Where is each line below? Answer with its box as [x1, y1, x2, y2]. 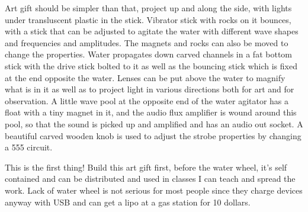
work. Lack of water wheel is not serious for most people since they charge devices [5, 184, 303, 196]
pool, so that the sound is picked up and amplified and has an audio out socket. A [5, 117, 303, 130]
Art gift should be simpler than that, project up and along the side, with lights [5, 2, 292, 14]
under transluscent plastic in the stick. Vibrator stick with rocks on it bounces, [5, 13, 291, 25]
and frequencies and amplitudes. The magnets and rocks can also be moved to [5, 36, 288, 49]
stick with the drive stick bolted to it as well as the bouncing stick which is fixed [5, 59, 297, 72]
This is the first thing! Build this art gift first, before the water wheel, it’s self [5, 160, 287, 173]
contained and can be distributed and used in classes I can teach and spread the [5, 172, 296, 185]
